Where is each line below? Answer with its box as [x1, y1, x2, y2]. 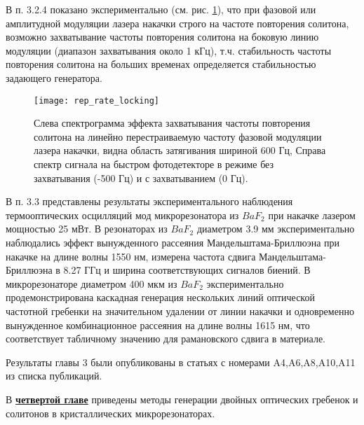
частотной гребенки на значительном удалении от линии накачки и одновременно [6, 303, 354, 318]
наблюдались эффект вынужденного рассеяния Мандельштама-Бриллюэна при [6, 235, 340, 249]
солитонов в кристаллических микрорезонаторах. [6, 405, 215, 420]
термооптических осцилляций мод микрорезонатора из [6, 207, 239, 222]
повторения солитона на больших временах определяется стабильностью [6, 57, 316, 71]
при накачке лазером [268, 207, 356, 222]
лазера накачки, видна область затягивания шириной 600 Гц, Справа [34, 143, 326, 158]
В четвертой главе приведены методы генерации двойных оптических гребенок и [6, 391, 358, 406]
